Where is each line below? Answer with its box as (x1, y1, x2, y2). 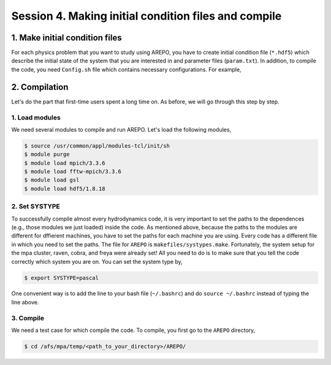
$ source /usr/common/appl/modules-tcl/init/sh (24, 142, 170, 149)
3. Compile (11, 314, 45, 322)
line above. (11, 298, 39, 306)
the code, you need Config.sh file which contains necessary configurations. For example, (11, 66, 242, 73)
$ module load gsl (24, 176, 80, 184)
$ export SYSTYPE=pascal (24, 274, 99, 281)
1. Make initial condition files (11, 32, 122, 43)
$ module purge (24, 151, 70, 158)
